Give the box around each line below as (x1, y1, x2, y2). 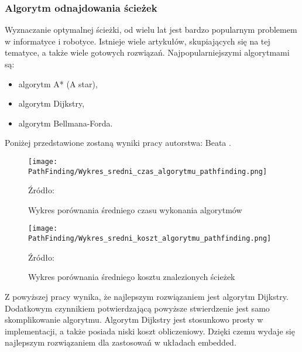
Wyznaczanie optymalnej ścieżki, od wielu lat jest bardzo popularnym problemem (5, 23, 297, 36)
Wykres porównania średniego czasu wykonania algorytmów (28, 203, 242, 216)
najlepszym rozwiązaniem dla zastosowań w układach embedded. (5, 336, 236, 348)
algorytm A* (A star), (18, 77, 98, 90)
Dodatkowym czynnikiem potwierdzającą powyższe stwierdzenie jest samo (5, 302, 270, 314)
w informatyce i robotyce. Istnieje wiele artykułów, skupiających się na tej (5, 35, 270, 47)
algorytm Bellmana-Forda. (18, 117, 113, 129)
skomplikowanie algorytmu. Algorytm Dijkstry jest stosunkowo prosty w (5, 313, 263, 326)
